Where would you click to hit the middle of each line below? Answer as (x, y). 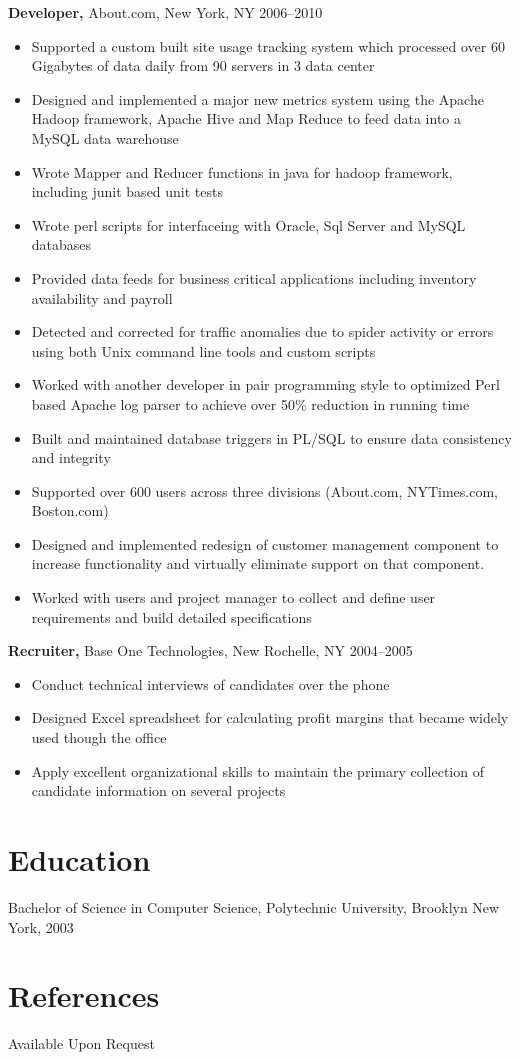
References (84, 995)
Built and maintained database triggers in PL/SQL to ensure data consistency (271, 437)
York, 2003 (41, 926)
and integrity (71, 457)
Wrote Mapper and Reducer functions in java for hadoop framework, (242, 171)
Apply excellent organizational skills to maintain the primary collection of (257, 770)
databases (61, 244)
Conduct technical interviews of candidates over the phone (210, 683)
